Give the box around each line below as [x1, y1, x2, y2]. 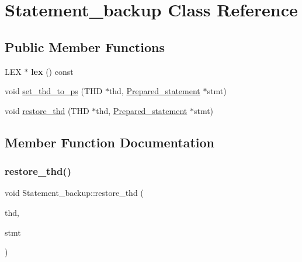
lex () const [31, 65, 74, 77]
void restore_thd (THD [5, 104, 89, 116]
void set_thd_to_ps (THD [5, 85, 103, 97]
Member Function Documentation [5, 133, 215, 151]
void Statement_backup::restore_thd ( [5, 187, 144, 199]
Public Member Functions [5, 37, 165, 56]
